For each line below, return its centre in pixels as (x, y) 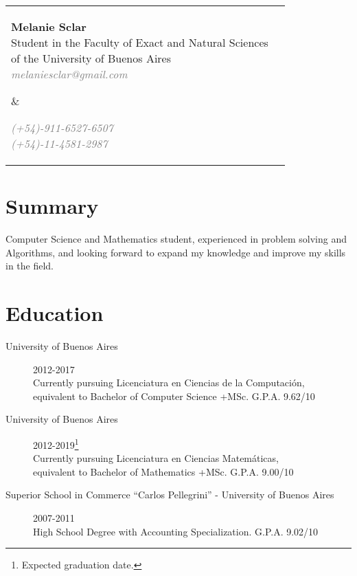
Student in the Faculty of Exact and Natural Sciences (140, 42)
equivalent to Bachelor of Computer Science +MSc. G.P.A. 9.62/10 (174, 396)
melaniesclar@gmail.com (69, 74)
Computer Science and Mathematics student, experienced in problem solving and (176, 239)
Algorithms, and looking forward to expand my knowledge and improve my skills (176, 252)
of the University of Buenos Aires (91, 58)
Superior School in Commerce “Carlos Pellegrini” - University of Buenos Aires (170, 495)
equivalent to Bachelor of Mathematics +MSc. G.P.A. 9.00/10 (163, 471)
